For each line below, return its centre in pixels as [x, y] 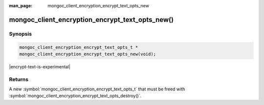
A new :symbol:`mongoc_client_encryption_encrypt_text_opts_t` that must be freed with [97, 89]
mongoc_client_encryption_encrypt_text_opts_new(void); [88, 54]
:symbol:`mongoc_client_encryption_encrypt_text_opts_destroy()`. [75, 96]
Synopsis [20, 34]
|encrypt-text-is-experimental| [40, 66]
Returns [19, 79]
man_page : [21, 6]
